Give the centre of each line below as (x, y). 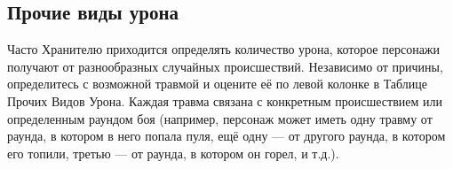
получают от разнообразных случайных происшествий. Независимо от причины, (225, 66)
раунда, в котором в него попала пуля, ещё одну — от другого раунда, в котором (226, 136)
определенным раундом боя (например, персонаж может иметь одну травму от (220, 118)
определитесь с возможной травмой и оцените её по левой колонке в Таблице (218, 84)
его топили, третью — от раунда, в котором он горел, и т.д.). (173, 153)
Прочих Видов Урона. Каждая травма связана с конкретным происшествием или (225, 100)
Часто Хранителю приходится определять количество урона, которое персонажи (224, 49)
